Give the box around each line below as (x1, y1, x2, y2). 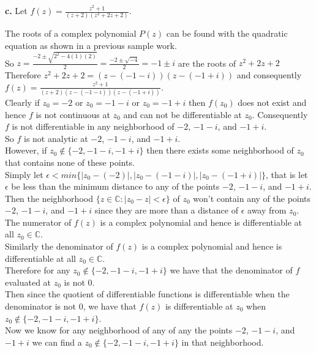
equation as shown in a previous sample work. (5, 39, 177, 51)
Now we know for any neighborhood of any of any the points (5, 324, 233, 336)
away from (247, 204, 287, 217)
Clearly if (5, 95, 40, 108)
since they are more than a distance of (94, 204, 238, 217)
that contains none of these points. (5, 155, 135, 168)
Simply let (5, 168, 43, 180)
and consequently (236, 69, 302, 81)
